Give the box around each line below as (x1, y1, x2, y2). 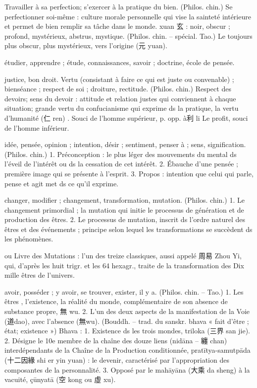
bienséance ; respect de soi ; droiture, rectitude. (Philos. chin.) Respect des (4, 83, 231, 94)
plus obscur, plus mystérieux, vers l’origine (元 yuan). (4, 40, 167, 51)
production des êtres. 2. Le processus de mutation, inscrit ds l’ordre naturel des (4, 214, 246, 225)
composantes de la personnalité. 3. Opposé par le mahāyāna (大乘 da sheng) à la (4, 364, 250, 375)
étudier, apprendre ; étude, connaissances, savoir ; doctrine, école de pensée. (4, 57, 235, 67)
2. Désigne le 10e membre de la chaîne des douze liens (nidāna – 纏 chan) (4, 335, 227, 345)
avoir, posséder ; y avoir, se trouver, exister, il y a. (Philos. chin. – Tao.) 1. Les (4, 286, 244, 297)
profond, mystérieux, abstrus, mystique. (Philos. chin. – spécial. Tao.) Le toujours (4, 30, 253, 41)
